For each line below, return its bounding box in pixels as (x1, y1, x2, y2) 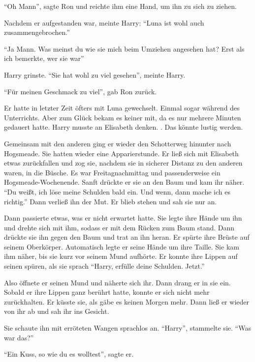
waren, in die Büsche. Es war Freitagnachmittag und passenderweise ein (4, 167, 221, 177)
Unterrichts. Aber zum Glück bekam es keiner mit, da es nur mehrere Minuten (4, 112, 241, 122)
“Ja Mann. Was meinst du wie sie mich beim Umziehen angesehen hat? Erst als (4, 43, 245, 54)
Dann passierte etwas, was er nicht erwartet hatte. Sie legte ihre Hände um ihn (4, 213, 242, 223)
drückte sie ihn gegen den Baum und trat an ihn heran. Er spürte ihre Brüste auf (4, 232, 250, 242)
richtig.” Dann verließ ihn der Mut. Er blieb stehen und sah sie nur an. (4, 196, 217, 206)
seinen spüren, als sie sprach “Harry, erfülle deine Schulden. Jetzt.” (4, 261, 205, 271)
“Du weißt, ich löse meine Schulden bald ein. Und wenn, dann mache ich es (4, 186, 230, 196)
